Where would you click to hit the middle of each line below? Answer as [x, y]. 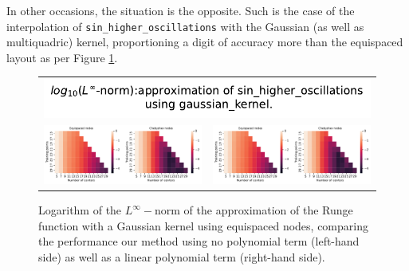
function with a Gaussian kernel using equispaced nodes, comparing [203, 225]
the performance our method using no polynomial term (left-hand [199, 241]
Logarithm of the [80, 210]
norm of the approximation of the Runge [254, 210]
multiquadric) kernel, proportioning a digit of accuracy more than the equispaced [205, 42]
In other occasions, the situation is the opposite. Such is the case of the [181, 10]
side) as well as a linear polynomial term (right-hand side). [182, 256]
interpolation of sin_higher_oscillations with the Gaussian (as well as [185, 26]
